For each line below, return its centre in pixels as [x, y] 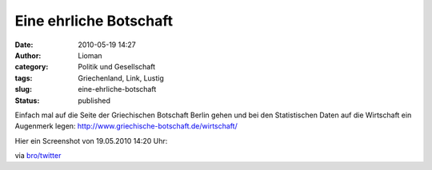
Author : [28, 55]
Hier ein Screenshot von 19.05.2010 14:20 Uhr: [91, 140]
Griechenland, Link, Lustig [121, 78]
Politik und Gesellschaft [117, 67]
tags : [24, 78]
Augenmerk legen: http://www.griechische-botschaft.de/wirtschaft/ [126, 126]
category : [32, 67]
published [94, 101]
